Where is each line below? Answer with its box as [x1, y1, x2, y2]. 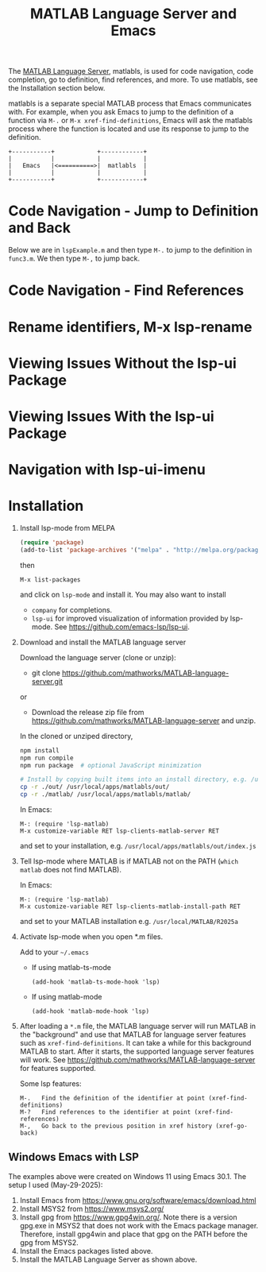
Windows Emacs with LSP [8, 1150, 139, 1164]
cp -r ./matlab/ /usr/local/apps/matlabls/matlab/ [19, 791, 191, 798]
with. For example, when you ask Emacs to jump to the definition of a [8, 107, 234, 117]
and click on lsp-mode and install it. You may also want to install [19, 590, 226, 599]
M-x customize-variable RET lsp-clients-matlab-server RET [19, 827, 220, 835]
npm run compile [19, 754, 74, 762]
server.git [31, 676, 64, 686]
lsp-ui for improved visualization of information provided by [31, 613, 229, 623]
